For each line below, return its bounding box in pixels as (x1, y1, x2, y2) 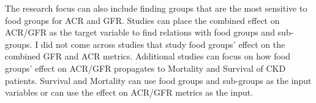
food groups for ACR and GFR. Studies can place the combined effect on (5, 13, 280, 26)
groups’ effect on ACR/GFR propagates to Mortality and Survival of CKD (5, 61, 286, 74)
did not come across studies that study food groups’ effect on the (40, 37, 285, 50)
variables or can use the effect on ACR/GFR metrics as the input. (5, 86, 254, 99)
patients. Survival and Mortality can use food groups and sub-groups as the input (5, 74, 312, 86)
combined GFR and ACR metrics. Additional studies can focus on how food (5, 50, 291, 63)
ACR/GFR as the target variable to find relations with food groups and (5, 26, 275, 39)
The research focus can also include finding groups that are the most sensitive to (5, 2, 307, 14)
